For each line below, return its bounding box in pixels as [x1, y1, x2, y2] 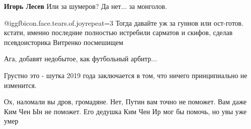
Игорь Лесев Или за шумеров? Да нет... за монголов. [4, 1, 167, 11]
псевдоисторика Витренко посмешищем [4, 37, 123, 47]
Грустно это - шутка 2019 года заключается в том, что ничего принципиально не [4, 70, 248, 80]
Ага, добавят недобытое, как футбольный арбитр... [4, 53, 157, 64]
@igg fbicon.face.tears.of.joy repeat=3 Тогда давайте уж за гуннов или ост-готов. [4, 17, 244, 28]
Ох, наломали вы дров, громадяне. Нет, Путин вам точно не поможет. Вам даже [4, 96, 247, 107]
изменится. [4, 80, 37, 90]
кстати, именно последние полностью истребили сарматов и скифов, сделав [4, 27, 233, 38]
